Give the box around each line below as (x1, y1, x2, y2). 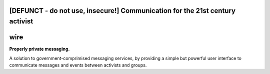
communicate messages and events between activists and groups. (9, 62, 147, 68)
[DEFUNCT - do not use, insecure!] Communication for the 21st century (9, 6, 236, 15)
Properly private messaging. (9, 46, 70, 52)
